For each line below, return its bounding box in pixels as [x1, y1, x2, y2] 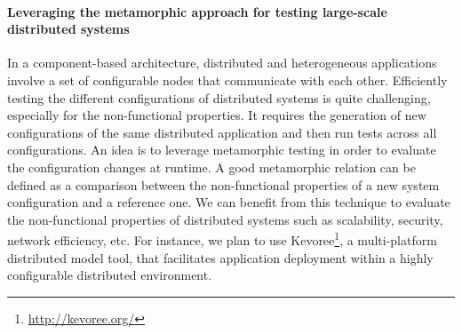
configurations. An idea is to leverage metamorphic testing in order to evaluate [7, 140, 436, 159]
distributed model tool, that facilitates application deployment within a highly [7, 248, 434, 266]
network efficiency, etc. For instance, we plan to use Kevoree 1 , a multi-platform [7, 228, 437, 249]
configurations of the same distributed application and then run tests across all [7, 123, 437, 141]
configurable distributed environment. [7, 266, 212, 284]
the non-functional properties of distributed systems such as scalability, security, [7, 210, 443, 228]
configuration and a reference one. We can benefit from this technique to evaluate [7, 193, 450, 211]
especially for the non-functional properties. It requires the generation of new [7, 106, 426, 124]
